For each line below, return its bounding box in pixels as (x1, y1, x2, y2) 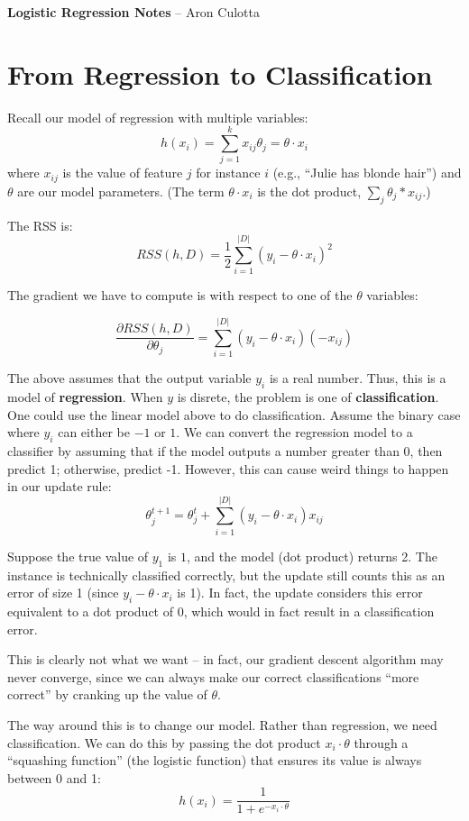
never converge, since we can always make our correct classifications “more (7, 667, 419, 686)
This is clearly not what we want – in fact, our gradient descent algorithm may (7, 650, 444, 669)
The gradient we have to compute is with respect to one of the (7, 286, 353, 305)
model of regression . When (7, 387, 163, 406)
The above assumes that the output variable (7, 369, 252, 388)
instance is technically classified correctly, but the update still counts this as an (7, 565, 446, 584)
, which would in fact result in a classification (183, 602, 435, 620)
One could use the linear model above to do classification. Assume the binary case (7, 405, 461, 424)
